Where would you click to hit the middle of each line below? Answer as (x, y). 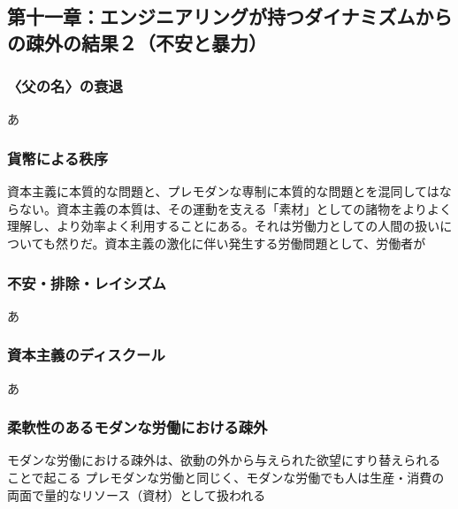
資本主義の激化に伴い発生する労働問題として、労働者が (265, 243)
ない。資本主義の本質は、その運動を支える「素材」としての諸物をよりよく (235, 208)
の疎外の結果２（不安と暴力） (137, 42)
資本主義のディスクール (86, 355)
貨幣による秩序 (58, 158)
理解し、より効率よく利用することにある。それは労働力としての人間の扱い (224, 226)
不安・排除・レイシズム (87, 282)
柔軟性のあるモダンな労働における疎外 (137, 427)
